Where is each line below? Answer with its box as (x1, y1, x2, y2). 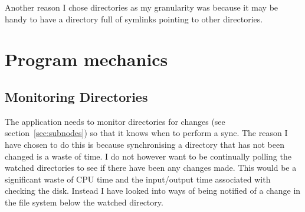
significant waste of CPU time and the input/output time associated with (5, 173, 271, 185)
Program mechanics (5, 47, 168, 71)
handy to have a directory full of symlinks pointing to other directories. (5, 12, 263, 25)
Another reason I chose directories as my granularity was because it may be (5, 1, 278, 13)
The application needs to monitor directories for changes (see (5, 115, 225, 127)
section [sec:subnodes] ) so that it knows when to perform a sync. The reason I (5, 127, 288, 139)
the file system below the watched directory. (5, 196, 163, 208)
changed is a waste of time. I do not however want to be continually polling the (5, 150, 291, 162)
